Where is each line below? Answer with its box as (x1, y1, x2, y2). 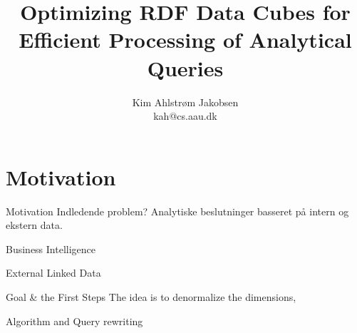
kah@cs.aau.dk (153, 108, 217, 123)
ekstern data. (6, 217, 63, 232)
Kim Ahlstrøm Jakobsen (132, 94, 239, 109)
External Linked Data (6, 265, 101, 280)
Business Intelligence (6, 241, 96, 256)
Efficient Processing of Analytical (19, 25, 352, 54)
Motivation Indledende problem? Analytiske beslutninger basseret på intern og (6, 203, 349, 218)
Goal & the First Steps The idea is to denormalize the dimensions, (6, 290, 296, 304)
